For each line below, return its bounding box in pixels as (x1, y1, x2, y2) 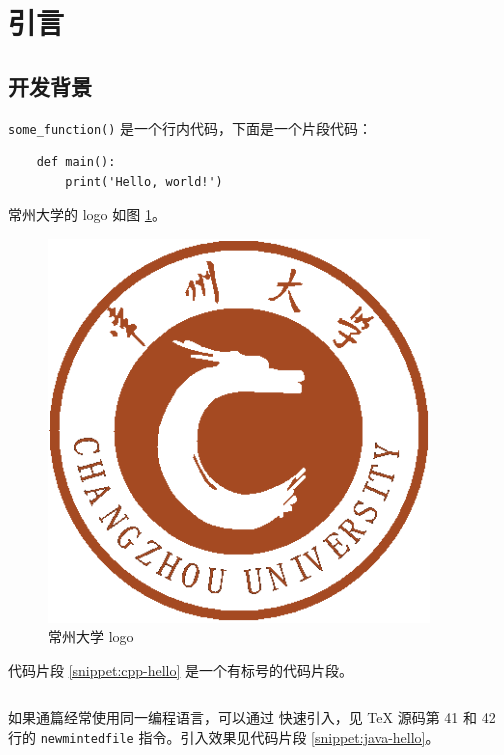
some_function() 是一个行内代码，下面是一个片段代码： (8, 117, 373, 138)
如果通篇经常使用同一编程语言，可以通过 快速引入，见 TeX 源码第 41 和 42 (8, 707, 496, 728)
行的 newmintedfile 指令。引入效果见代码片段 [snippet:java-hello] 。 (8, 726, 440, 747)
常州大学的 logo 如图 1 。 (8, 204, 166, 225)
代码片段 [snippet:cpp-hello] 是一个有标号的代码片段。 (8, 659, 354, 680)
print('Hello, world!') (65, 174, 223, 189)
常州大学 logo (48, 626, 134, 647)
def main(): (36, 155, 116, 170)
